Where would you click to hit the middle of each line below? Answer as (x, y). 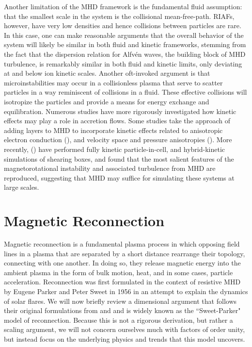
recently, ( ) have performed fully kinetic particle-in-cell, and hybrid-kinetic (115, 149)
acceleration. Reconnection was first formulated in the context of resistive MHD (122, 282)
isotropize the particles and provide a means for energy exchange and (107, 101)
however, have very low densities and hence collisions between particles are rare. (123, 25)
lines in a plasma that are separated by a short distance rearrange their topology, (125, 253)
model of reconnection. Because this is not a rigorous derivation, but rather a (118, 320)
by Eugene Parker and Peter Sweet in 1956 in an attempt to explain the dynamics (126, 291)
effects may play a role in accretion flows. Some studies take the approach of (117, 121)
